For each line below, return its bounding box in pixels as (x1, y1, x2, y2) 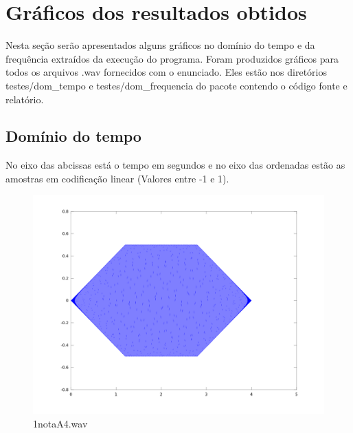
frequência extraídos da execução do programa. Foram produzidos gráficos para (5, 51, 339, 65)
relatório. (5, 92, 44, 106)
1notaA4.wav (33, 416, 88, 431)
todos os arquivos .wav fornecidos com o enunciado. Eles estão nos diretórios (5, 65, 327, 79)
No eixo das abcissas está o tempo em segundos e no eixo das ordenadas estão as (5, 158, 345, 172)
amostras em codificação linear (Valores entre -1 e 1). (5, 171, 229, 185)
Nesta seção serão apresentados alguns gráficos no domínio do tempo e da (5, 38, 315, 52)
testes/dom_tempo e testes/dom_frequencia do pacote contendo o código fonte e (5, 78, 348, 92)
